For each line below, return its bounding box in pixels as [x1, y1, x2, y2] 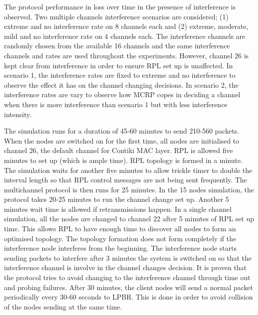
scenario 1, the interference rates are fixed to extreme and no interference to [4, 70, 236, 80]
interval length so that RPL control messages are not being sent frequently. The [4, 174, 247, 185]
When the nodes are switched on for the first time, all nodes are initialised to [4, 135, 240, 146]
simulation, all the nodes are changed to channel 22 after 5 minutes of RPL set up [4, 213, 255, 224]
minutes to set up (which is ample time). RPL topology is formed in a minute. [4, 155, 243, 165]
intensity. [4, 109, 32, 119]
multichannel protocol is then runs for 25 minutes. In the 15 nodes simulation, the [4, 184, 254, 194]
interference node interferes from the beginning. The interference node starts [4, 243, 237, 253]
